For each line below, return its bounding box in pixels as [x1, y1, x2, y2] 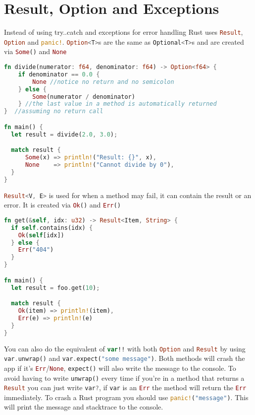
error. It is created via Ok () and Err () [4, 200, 121, 210]
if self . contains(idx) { [11, 224, 93, 231]
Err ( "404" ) [18, 246, 54, 254]
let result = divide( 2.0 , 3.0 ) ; [11, 131, 118, 138]
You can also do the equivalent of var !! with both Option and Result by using [4, 343, 246, 353]
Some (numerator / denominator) [32, 93, 135, 100]
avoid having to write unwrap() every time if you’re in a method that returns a [4, 372, 245, 383]
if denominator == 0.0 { [18, 70, 100, 78]
